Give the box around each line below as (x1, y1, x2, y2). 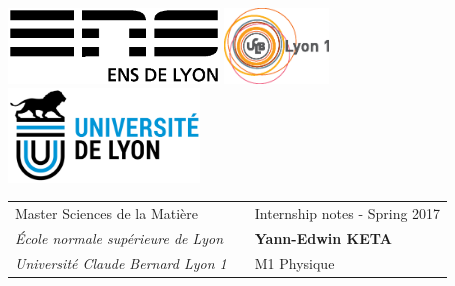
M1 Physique (254, 252, 335, 273)
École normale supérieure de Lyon (15, 227, 224, 248)
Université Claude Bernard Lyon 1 (15, 252, 227, 273)
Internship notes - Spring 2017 (254, 203, 441, 223)
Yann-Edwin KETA (254, 227, 392, 248)
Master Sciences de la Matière (15, 203, 198, 223)
